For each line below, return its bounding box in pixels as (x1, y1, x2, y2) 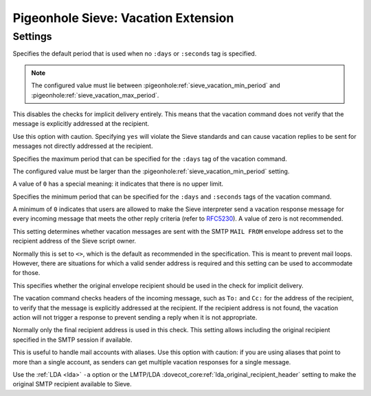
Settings (12, 30, 52, 43)
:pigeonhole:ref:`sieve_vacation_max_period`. (31, 91, 159, 99)
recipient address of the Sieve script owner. (12, 237, 137, 245)
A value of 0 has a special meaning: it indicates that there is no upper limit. (12, 179, 223, 188)
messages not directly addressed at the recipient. (12, 142, 153, 151)
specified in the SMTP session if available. (12, 335, 133, 344)
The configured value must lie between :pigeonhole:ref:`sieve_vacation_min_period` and (31, 81, 281, 89)
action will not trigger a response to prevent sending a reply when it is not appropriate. (12, 313, 258, 321)
